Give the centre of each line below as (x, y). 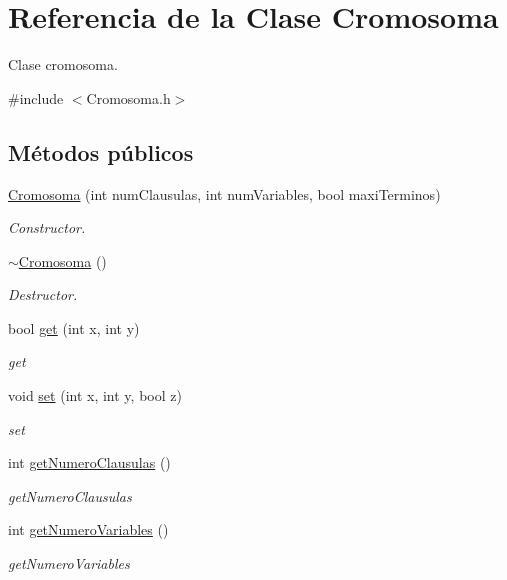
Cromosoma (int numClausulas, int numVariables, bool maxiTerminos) (224, 193)
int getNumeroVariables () (88, 529)
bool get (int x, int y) (74, 327)
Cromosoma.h (128, 97)
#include (36, 97)
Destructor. (43, 294)
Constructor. (47, 227)
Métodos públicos (101, 151)
